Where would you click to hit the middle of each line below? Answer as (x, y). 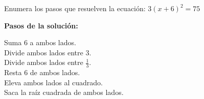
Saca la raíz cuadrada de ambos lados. (64, 92)
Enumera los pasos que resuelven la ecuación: (75, 8)
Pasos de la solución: (41, 25)
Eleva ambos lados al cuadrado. (53, 82)
